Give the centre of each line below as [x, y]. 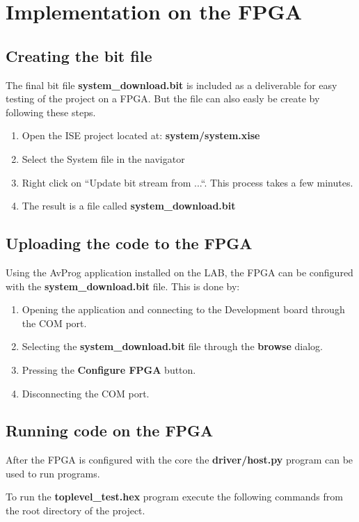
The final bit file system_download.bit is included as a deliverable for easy [171, 85]
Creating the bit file [79, 55]
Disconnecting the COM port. [86, 393]
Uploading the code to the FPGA [129, 243]
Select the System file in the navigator [103, 158]
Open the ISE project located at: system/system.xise [141, 135]
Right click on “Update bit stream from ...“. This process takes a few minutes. [188, 182]
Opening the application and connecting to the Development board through [183, 309]
